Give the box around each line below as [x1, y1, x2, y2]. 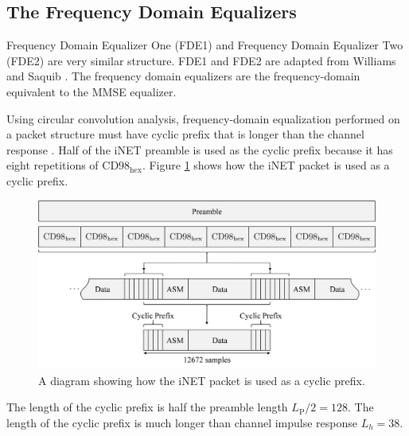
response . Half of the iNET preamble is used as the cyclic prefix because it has [6, 141, 393, 158]
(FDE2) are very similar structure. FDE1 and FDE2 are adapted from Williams [6, 52, 396, 68]
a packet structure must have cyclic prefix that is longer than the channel [6, 126, 364, 142]
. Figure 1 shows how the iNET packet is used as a [142, 157, 390, 173]
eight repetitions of [6, 157, 99, 173]
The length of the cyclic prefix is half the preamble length [6, 399, 288, 415]
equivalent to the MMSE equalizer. [6, 83, 177, 99]
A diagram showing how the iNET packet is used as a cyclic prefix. [38, 372, 365, 388]
